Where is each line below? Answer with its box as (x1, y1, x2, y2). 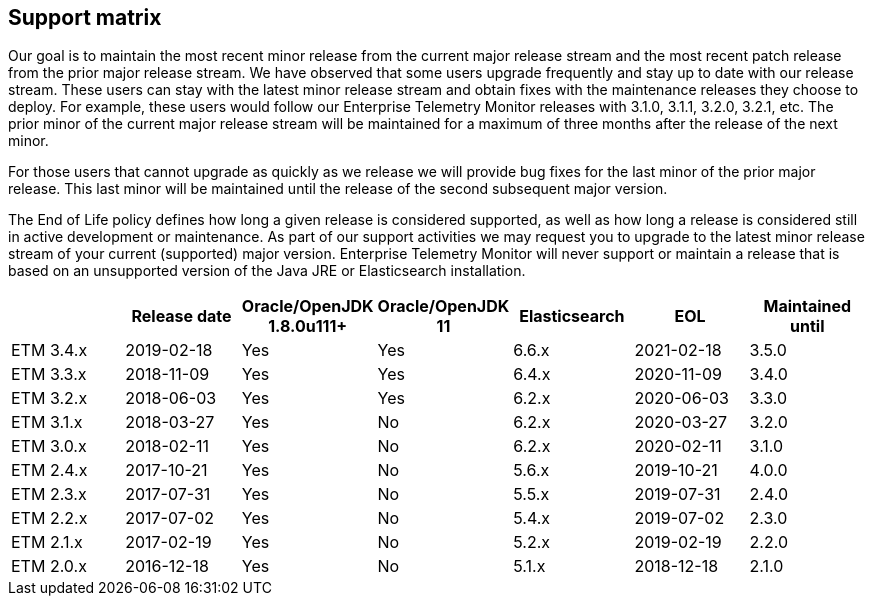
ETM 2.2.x (11, 508, 88, 529)
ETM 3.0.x (11, 436, 87, 457)
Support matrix (8, 5, 162, 30)
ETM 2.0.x (11, 556, 87, 577)
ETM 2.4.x (11, 460, 88, 481)
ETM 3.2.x (11, 388, 88, 409)
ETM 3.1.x (11, 412, 83, 433)
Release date (131, 306, 232, 327)
